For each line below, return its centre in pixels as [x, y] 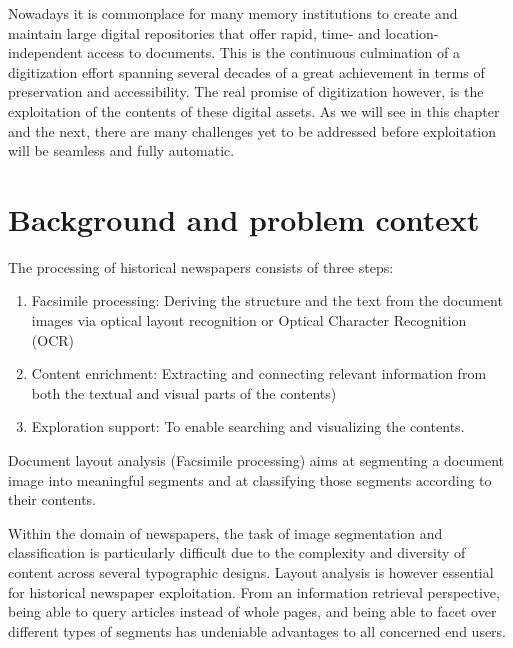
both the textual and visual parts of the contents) [184, 392]
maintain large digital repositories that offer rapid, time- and [194, 32]
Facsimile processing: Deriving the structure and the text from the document [267, 300]
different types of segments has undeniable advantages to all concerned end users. [257, 630]
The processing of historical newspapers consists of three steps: [201, 266]
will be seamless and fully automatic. [121, 150]
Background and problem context [244, 218]
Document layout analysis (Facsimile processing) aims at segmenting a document [256, 460]
